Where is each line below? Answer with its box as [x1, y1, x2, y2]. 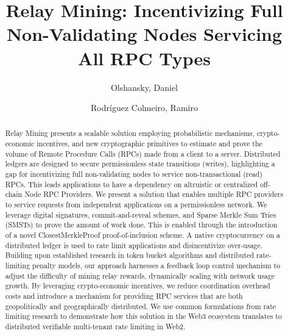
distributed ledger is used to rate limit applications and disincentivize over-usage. [5, 240, 263, 250]
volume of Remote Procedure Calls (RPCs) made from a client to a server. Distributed [5, 148, 281, 159]
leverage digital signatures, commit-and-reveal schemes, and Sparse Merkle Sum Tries [5, 209, 276, 220]
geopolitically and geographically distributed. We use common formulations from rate [5, 301, 276, 311]
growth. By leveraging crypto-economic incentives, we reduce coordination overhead [5, 281, 270, 291]
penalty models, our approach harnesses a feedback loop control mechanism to [32, 260, 281, 271]
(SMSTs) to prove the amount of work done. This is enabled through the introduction [5, 220, 278, 230]
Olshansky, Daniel [110, 80, 178, 93]
